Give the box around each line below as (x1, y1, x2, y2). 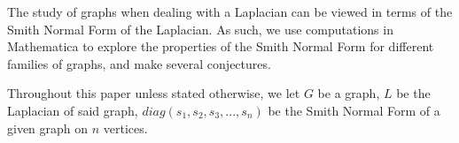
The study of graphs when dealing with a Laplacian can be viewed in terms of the (7, 3, 453, 20)
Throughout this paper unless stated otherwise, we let (7, 84, 300, 102)
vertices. (103, 118, 148, 137)
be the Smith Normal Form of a (268, 101, 440, 119)
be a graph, (317, 84, 380, 102)
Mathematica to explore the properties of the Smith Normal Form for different (7, 37, 434, 56)
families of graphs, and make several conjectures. (7, 54, 271, 72)
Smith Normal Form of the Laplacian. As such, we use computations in (7, 19, 393, 38)
